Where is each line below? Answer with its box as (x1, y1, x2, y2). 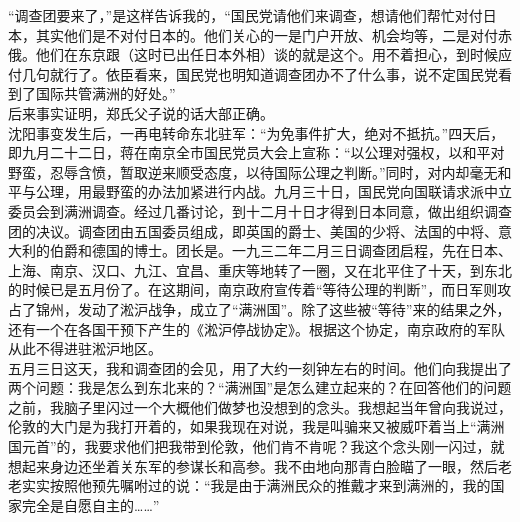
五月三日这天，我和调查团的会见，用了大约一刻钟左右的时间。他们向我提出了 (8, 357, 512, 378)
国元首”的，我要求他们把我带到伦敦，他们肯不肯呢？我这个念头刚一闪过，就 (8, 436, 505, 457)
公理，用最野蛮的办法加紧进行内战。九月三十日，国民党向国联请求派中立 (35, 181, 512, 202)
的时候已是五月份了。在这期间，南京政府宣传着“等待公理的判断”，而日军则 (8, 279, 498, 300)
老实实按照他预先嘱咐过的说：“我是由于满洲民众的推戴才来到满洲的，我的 (8, 475, 491, 496)
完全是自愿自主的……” (21, 494, 160, 515)
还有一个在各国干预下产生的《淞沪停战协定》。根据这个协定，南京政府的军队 (8, 318, 505, 339)
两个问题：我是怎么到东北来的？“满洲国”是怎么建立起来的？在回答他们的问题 (8, 377, 512, 398)
